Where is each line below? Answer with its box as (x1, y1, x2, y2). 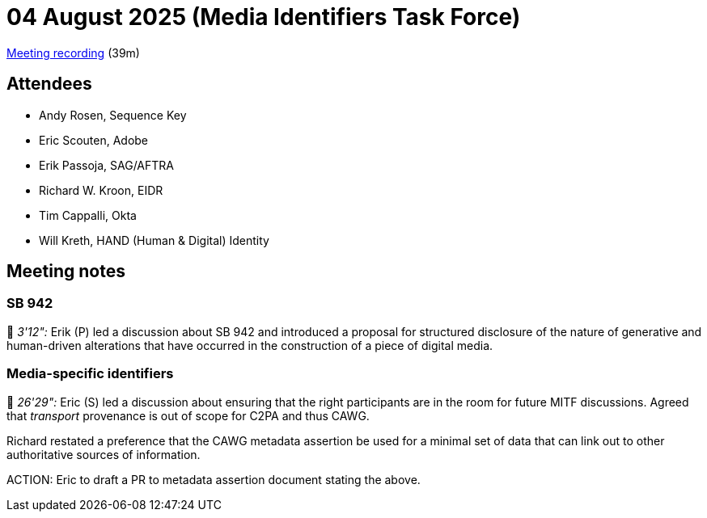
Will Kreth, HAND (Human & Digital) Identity (39, 233, 269, 247)
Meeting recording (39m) (6, 45, 140, 60)
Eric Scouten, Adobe (39, 133, 149, 147)
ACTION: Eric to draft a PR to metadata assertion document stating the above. (6, 472, 421, 486)
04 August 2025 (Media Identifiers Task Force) (6, 3, 521, 31)
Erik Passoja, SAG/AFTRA (39, 158, 174, 172)
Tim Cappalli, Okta (39, 208, 137, 222)
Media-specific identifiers (6, 365, 174, 382)
